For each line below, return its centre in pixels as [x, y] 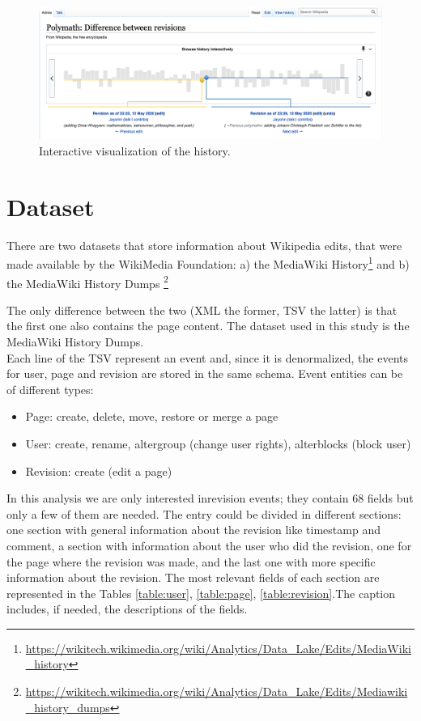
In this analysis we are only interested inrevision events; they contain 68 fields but [210, 498]
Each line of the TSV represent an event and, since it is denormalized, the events [208, 357]
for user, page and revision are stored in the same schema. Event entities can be [205, 373]
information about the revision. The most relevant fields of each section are [193, 577]
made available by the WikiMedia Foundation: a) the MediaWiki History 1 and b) [208, 263]
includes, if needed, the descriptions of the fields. [127, 609]
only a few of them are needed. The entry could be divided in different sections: [204, 513]
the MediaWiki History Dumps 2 [87, 282]
